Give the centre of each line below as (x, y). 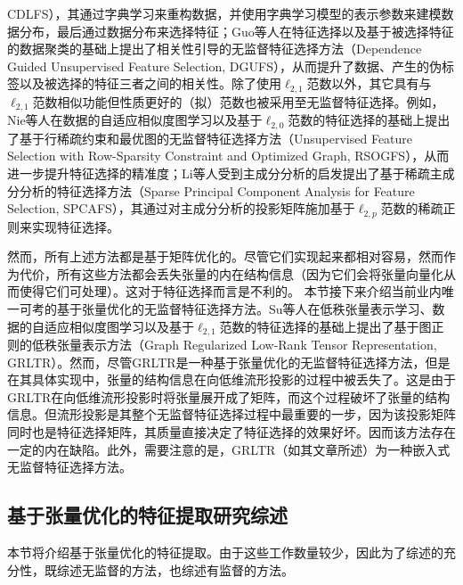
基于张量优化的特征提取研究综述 (147, 515)
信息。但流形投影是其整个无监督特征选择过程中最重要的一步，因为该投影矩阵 (231, 414)
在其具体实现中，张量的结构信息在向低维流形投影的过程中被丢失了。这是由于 (231, 379)
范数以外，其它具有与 (369, 83)
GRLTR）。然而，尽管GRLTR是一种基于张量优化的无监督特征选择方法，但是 (229, 362)
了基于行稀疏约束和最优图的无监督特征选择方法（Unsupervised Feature (210, 138)
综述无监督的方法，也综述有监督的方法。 (175, 569)
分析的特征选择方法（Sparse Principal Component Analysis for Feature (217, 190)
